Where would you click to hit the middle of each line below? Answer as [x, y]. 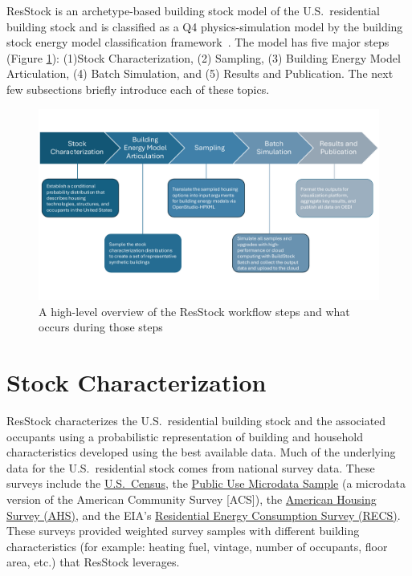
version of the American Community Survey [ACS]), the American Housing [192, 499]
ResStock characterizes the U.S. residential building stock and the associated [196, 420]
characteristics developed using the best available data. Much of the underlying [201, 452]
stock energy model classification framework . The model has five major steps [198, 42]
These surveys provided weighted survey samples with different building [183, 531]
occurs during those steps [101, 327]
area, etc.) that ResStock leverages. [93, 562]
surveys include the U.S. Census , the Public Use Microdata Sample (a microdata [206, 483]
